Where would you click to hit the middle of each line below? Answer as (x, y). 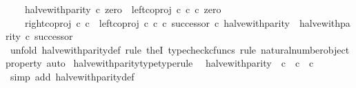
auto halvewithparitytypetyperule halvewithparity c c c (180, 63)
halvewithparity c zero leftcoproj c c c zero (123, 9)
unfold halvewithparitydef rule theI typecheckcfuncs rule (133, 49)
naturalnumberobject (305, 49)
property (24, 63)
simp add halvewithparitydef (72, 76)
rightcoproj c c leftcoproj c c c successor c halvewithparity (157, 22)
